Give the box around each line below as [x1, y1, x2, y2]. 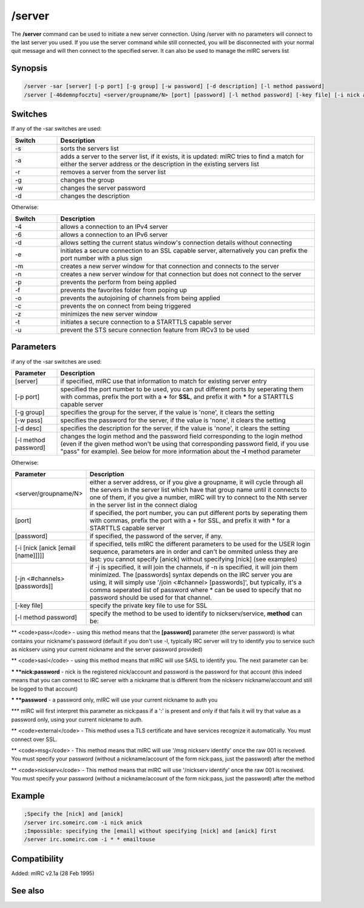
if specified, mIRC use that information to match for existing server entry [60, 377, 267, 385]
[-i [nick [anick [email [15, 544, 76, 552]
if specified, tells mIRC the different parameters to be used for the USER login [89, 540, 311, 548]
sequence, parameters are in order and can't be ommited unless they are [89, 547, 298, 556]
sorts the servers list [60, 144, 119, 152]
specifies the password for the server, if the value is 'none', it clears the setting [60, 416, 286, 425]
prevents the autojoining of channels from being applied [60, 294, 221, 302]
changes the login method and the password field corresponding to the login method [60, 432, 303, 440]
